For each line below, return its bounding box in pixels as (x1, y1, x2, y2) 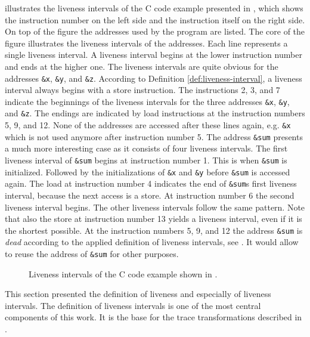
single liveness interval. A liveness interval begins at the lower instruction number (5, 48, 302, 61)
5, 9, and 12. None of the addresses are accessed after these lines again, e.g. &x (5, 119, 291, 131)
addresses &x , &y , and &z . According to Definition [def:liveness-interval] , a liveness (5, 72, 302, 84)
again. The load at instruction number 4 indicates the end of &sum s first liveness (5, 177, 297, 190)
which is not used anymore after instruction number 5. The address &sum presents (5, 130, 303, 143)
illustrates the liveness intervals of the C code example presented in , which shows (5, 2, 303, 14)
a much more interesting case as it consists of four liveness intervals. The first (5, 142, 288, 154)
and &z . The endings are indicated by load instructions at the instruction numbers (5, 107, 305, 119)
